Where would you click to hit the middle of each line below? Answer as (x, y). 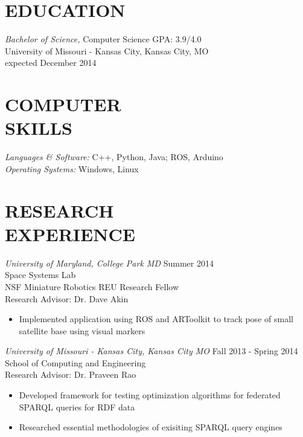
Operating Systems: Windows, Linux (72, 168)
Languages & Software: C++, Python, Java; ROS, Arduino (114, 157)
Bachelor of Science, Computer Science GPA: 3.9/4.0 (103, 39)
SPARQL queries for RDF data (77, 406)
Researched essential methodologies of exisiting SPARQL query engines (151, 427)
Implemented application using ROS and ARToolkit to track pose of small (156, 319)
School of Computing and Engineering (75, 362)
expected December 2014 (51, 63)
